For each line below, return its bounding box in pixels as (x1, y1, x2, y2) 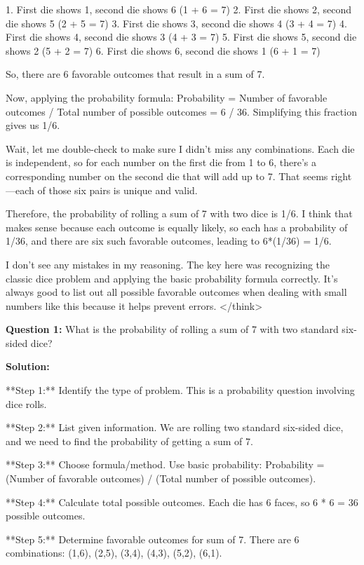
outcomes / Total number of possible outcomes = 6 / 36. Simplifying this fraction (6, 104, 357, 118)
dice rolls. (6, 396, 47, 411)
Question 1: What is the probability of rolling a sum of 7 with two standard (6, 322, 339, 336)
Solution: (6, 359, 50, 374)
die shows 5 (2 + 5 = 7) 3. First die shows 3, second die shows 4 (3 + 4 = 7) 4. (6, 15, 347, 30)
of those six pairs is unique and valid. (37, 182, 198, 197)
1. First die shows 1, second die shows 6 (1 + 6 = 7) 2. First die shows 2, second (6, 2, 352, 16)
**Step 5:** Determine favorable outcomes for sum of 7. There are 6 (6, 531, 299, 546)
